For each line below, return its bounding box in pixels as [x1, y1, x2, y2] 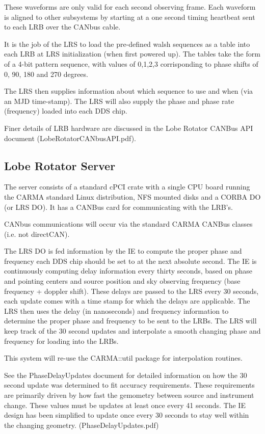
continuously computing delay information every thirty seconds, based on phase [4, 265, 253, 276]
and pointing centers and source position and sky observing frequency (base [4, 276, 241, 286]
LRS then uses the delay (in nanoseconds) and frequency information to [4, 305, 229, 316]
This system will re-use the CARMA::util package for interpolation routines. [4, 352, 243, 363]
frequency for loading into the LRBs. [4, 335, 119, 346]
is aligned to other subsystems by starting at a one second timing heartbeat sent [4, 11, 255, 22]
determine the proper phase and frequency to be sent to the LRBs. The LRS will [4, 315, 257, 326]
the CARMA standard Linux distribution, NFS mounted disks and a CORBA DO [4, 191, 261, 202]
